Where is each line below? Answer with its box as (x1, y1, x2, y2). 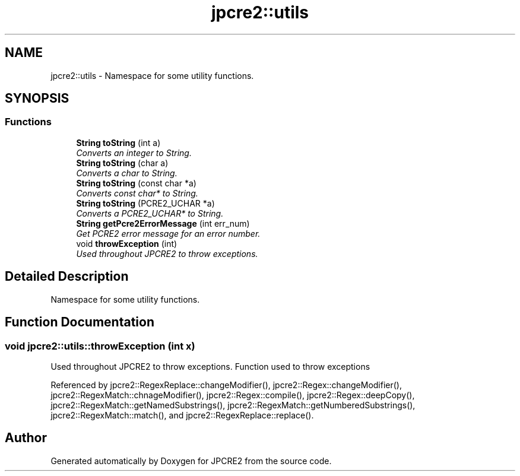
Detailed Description (5, 269, 129, 284)
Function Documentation (5, 315, 154, 330)
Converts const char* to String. (76, 188, 198, 198)
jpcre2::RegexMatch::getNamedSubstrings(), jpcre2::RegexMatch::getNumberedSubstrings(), (50, 399, 416, 410)
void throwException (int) (76, 238, 177, 249)
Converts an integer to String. (76, 147, 192, 158)
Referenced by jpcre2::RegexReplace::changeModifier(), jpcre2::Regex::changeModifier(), (50, 379, 402, 390)
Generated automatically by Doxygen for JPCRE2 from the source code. (50, 455, 332, 466)
